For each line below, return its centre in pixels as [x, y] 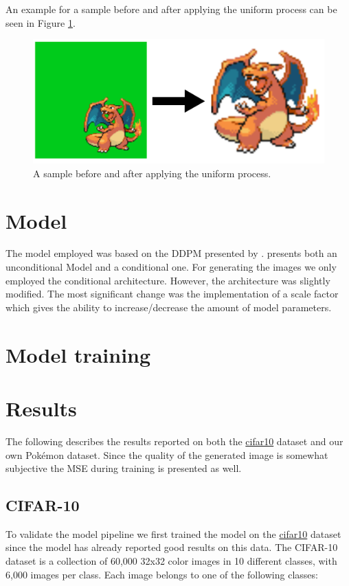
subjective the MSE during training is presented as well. [124, 468]
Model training [78, 354]
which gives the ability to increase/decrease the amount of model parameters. [169, 307]
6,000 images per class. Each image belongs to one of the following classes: [162, 574]
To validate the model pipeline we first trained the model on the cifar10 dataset [173, 533]
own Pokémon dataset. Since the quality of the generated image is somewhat [167, 454]
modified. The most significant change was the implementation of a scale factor [172, 294]
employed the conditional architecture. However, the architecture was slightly [168, 280]
